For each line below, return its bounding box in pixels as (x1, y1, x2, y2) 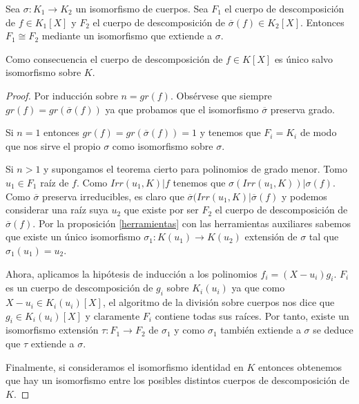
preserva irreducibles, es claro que (42, 189, 184, 203)
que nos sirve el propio (6, 138, 101, 153)
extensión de (244, 229, 298, 244)
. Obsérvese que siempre (170, 88, 272, 102)
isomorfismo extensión (6, 323, 99, 337)
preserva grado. (270, 102, 335, 116)
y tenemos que (200, 125, 261, 140)
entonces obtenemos (258, 359, 342, 374)
